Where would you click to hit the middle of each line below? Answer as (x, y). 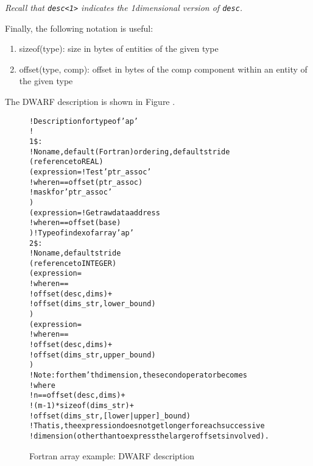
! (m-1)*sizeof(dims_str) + (82, 406)
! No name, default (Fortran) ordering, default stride (130, 152)
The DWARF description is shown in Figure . (90, 102)
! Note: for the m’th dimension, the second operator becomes (139, 375)
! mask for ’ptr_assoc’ (71, 192)
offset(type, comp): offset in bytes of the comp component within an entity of (163, 69)
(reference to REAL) (66, 162)
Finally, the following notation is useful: (79, 28)
